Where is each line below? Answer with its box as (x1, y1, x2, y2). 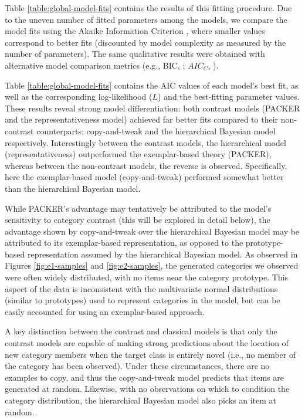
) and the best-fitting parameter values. (158, 90, 300, 103)
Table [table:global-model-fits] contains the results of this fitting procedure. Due (5, 2, 292, 13)
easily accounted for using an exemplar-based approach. (5, 305, 205, 317)
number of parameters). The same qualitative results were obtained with (5, 48, 265, 60)
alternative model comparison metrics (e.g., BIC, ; (5, 59, 185, 71)
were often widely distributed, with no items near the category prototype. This (5, 271, 289, 283)
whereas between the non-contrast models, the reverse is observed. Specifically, (5, 159, 287, 171)
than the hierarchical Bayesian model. (5, 182, 141, 194)
